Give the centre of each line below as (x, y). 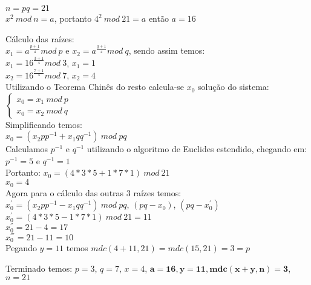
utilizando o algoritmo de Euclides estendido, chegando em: (197, 149)
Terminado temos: (39, 268)
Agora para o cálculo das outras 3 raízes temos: (93, 192)
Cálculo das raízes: (40, 38)
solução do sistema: (234, 87)
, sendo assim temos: (167, 50)
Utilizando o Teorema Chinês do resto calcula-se (95, 87)
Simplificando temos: (44, 124)
